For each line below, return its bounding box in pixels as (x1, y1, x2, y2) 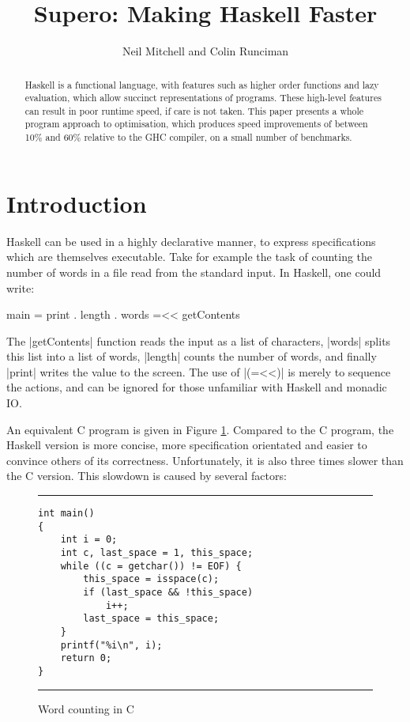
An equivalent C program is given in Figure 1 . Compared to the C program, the (6, 421, 394, 437)
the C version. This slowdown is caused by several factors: (6, 467, 287, 484)
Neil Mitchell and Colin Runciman (122, 43, 289, 59)
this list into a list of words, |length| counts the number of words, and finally (6, 348, 377, 365)
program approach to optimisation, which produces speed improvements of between (24, 117, 368, 130)
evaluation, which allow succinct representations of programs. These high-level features (24, 91, 382, 104)
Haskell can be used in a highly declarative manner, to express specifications (6, 232, 376, 249)
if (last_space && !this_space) (83, 586, 254, 598)
